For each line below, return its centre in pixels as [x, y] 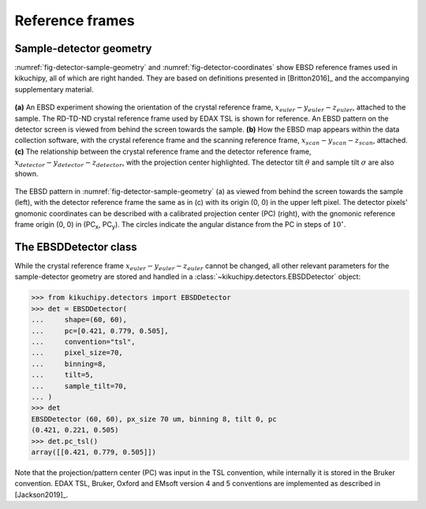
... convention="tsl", [83, 342]
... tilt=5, [63, 375]
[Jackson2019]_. [41, 494]
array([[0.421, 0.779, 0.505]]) [94, 452]
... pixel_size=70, [77, 353]
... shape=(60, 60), [79, 320]
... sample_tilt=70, [79, 386]
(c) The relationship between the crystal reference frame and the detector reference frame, [163, 151]
